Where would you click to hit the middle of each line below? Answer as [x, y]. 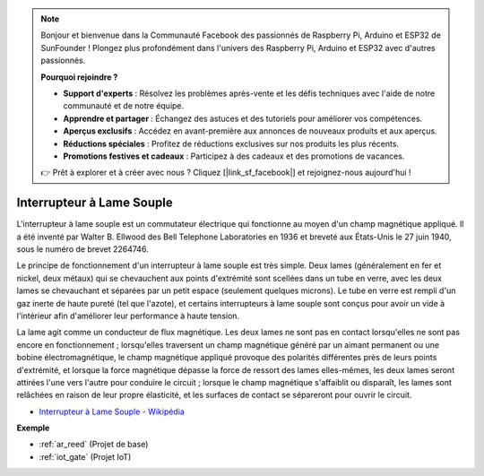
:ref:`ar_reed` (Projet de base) [94, 445]
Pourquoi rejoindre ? [79, 77]
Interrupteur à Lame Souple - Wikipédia [112, 411]
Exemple [33, 428]
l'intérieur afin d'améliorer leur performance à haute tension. [128, 316]
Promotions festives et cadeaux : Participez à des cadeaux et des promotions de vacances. [234, 156]
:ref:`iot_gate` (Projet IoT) [85, 456]
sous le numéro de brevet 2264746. [82, 249]
